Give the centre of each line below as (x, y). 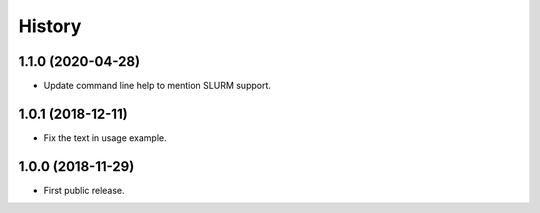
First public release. (84, 190)
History (50, 26)
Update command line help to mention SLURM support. (157, 86)
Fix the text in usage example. (105, 137)
